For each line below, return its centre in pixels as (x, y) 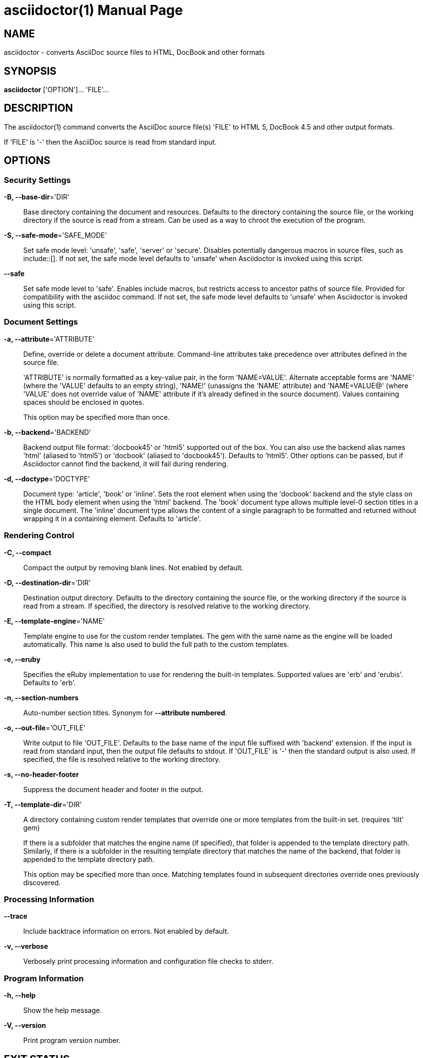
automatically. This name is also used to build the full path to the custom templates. (156, 644)
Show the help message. (63, 1010)
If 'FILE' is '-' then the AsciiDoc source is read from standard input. (110, 142)
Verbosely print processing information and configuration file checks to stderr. (148, 961)
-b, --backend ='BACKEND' (47, 432)
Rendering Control (39, 536)
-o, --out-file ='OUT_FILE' (45, 727)
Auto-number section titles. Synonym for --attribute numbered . (125, 712)
